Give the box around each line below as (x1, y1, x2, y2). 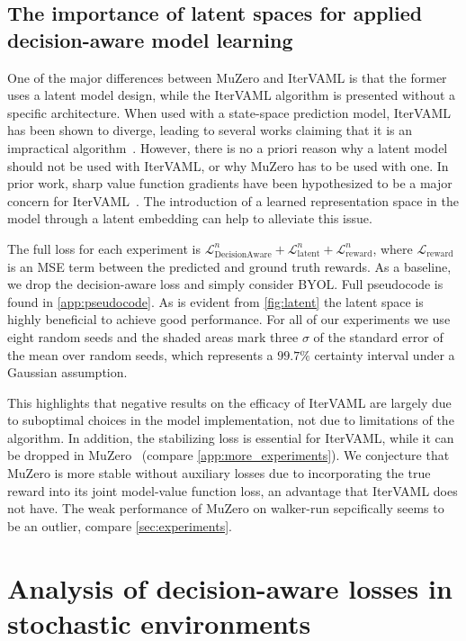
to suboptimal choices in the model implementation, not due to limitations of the (7, 411, 454, 429)
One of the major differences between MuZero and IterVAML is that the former (7, 68, 447, 86)
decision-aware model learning (7, 25, 293, 53)
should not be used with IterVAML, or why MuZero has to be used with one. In (7, 156, 449, 175)
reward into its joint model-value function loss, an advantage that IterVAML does (7, 481, 458, 500)
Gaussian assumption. (7, 363, 128, 382)
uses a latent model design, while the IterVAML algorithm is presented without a (7, 86, 456, 104)
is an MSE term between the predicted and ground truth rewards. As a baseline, (7, 257, 452, 275)
